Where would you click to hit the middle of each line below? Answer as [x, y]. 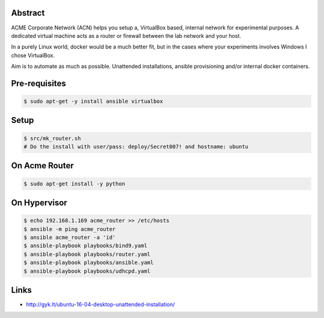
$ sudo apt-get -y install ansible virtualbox [93, 101]
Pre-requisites [38, 83]
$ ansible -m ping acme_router [70, 229]
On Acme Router [43, 166]
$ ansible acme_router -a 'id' [70, 238]
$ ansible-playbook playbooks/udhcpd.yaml [87, 271]
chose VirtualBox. [33, 55]
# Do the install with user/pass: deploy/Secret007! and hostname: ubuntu [136, 147]
